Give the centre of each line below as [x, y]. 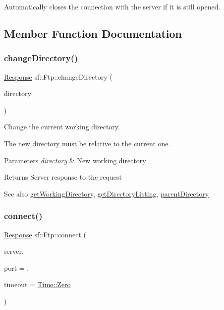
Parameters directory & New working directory [75, 160]
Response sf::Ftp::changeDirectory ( [58, 76]
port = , [17, 267]
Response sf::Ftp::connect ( [45, 234]
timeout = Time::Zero [37, 284]
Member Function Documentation [93, 33]
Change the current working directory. [62, 127]
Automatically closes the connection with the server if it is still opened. [112, 6]
